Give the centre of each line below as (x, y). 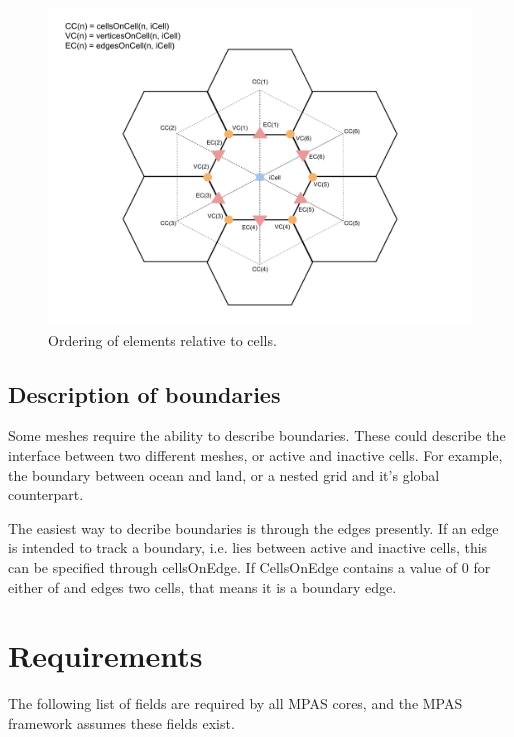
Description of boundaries (144, 393)
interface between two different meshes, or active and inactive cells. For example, (255, 454)
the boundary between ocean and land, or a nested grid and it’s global (224, 474)
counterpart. (46, 494)
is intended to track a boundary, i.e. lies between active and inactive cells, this (248, 547)
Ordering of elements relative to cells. (162, 339)
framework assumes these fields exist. (121, 722)
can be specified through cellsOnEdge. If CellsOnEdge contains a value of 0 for (249, 566)
